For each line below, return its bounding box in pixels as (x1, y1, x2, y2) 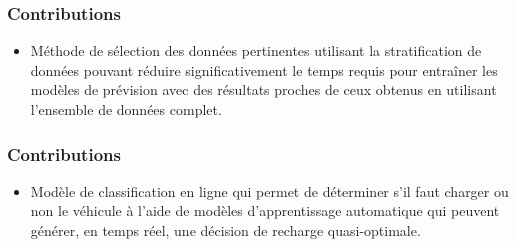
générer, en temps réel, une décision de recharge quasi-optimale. (30, 220, 421, 240)
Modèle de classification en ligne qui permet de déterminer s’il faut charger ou (30, 180, 509, 201)
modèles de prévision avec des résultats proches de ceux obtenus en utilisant (30, 79, 497, 100)
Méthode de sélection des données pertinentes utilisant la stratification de (30, 40, 482, 61)
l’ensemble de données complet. (30, 99, 222, 119)
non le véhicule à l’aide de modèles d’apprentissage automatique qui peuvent (30, 200, 500, 221)
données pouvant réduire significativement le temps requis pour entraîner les (30, 59, 498, 80)
